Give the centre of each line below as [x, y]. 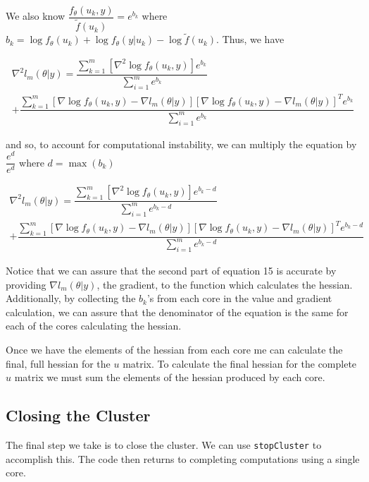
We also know [36, 16]
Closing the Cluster [78, 415]
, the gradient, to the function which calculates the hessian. [225, 284]
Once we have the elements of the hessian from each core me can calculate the [174, 350]
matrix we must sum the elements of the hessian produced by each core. [170, 377]
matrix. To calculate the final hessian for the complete [240, 363]
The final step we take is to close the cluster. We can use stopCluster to [164, 445]
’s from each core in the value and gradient [239, 298]
